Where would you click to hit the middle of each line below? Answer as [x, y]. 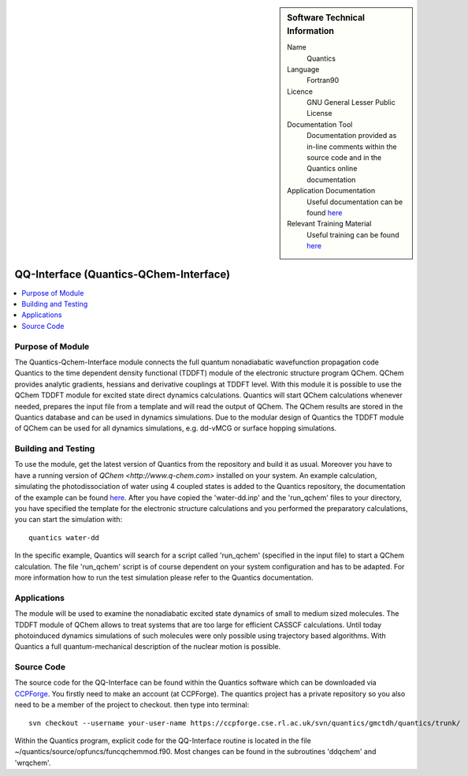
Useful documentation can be [355, 202]
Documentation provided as [352, 136]
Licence [300, 91]
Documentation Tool [320, 124]
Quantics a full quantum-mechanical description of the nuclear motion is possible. [148, 647]
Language [303, 69]
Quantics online [332, 169]
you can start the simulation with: [69, 520]
